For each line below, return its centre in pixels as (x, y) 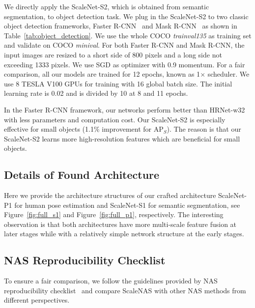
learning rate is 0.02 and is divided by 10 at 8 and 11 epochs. (96, 93)
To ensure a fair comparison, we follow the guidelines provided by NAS (111, 281)
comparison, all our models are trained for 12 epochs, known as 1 (102, 74)
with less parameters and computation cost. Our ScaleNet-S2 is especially (115, 119)
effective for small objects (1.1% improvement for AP (84, 129)
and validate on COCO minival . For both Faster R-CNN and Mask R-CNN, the (124, 45)
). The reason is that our (204, 129)
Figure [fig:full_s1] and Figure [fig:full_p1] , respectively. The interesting (114, 214)
